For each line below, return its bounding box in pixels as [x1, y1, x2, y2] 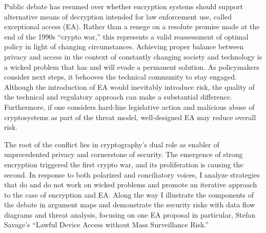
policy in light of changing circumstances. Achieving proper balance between [4, 41, 244, 52]
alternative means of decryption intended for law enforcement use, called [4, 11, 232, 22]
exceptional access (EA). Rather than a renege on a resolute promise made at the [4, 21, 260, 32]
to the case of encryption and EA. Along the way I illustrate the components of [4, 189, 254, 200]
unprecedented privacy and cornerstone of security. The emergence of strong [4, 149, 243, 160]
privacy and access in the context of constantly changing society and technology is [4, 51, 262, 62]
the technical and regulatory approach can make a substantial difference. [4, 91, 232, 102]
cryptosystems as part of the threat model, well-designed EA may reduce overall [4, 111, 256, 122]
